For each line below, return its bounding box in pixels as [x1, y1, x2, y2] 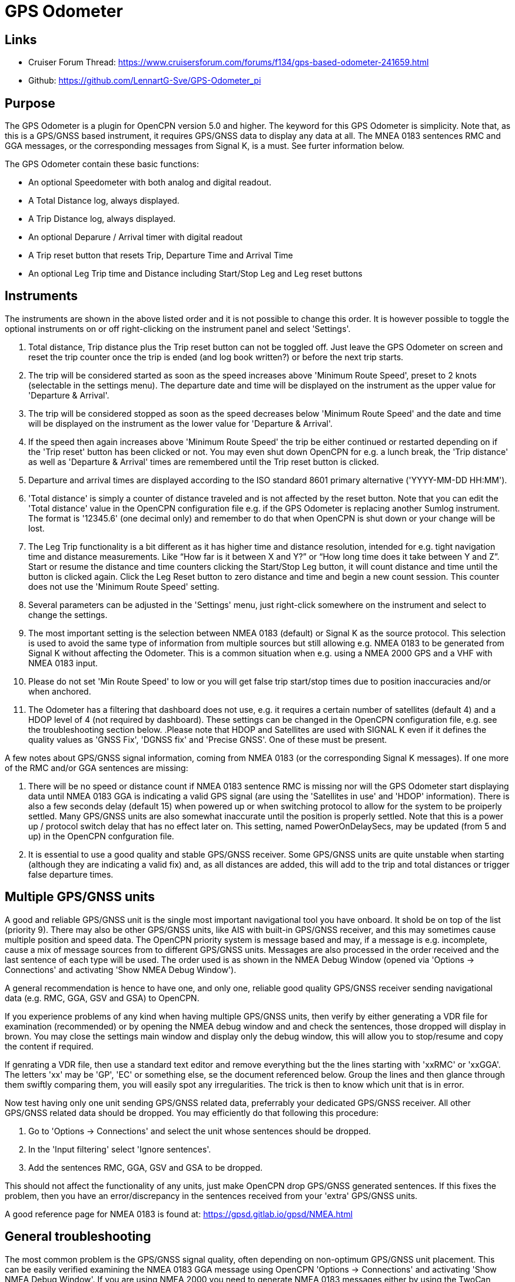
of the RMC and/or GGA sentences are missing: [5, 762, 188, 773]
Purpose [5, 95, 55, 111]
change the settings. [28, 609, 108, 620]
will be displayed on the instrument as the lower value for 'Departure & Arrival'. [28, 418, 333, 429]
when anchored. [28, 686, 91, 696]
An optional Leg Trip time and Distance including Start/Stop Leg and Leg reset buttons [28, 268, 363, 279]
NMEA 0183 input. [28, 657, 98, 668]
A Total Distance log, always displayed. [28, 195, 180, 206]
